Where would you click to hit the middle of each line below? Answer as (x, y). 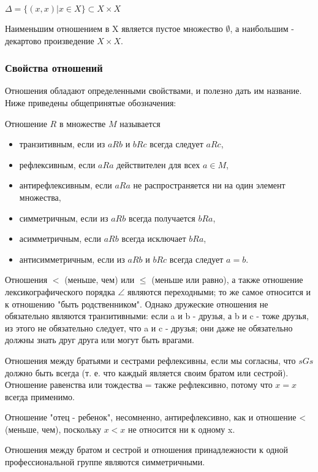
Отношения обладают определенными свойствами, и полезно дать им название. (153, 91)
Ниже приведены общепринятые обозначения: (91, 103)
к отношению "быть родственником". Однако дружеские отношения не (137, 304)
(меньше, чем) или (100, 280)
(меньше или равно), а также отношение (227, 280)
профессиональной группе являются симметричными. (105, 462)
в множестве (82, 123)
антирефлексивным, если (66, 185)
